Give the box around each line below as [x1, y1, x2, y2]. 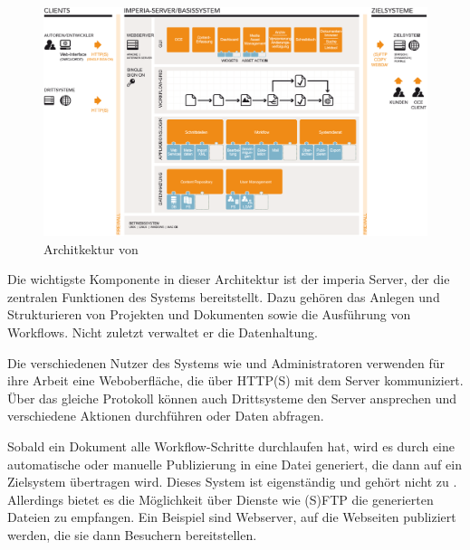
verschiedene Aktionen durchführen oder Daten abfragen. [7, 406, 324, 425]
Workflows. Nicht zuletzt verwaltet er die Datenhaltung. [7, 322, 318, 341]
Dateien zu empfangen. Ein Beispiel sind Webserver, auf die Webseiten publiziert [7, 507, 456, 526]
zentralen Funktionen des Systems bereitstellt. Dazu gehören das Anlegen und [7, 287, 440, 306]
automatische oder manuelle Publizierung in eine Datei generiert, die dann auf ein [7, 454, 462, 473]
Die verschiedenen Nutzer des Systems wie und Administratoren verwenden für [7, 353, 446, 372]
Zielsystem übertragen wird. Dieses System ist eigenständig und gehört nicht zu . [7, 472, 457, 491]
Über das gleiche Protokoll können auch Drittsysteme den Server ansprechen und [7, 388, 456, 407]
